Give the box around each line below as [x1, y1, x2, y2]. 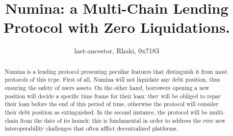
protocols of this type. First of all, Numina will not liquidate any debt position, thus [4, 75, 220, 84]
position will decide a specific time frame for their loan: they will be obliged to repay [4, 91, 221, 100]
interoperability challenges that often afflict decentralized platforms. [4, 124, 178, 133]
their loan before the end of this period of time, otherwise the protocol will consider [4, 100, 219, 108]
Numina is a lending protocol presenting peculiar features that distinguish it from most [4, 67, 228, 75]
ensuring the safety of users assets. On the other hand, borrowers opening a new [4, 84, 209, 92]
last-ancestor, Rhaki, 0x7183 [74, 45, 159, 56]
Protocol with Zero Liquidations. [3, 17, 230, 37]
